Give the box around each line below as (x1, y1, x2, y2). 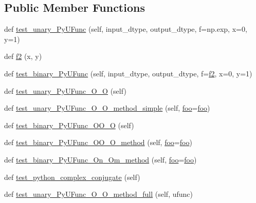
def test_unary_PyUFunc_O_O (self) (4, 85, 126, 96)
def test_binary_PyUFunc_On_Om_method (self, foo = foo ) (4, 154, 197, 165)
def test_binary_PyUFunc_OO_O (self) (4, 119, 134, 130)
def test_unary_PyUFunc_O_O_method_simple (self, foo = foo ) (4, 103, 210, 113)
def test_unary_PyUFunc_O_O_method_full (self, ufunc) (4, 189, 193, 199)
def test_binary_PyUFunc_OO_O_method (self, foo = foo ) (4, 137, 192, 148)
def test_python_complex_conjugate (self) (4, 171, 140, 182)
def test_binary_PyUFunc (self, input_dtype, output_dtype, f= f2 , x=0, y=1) (4, 68, 252, 78)
